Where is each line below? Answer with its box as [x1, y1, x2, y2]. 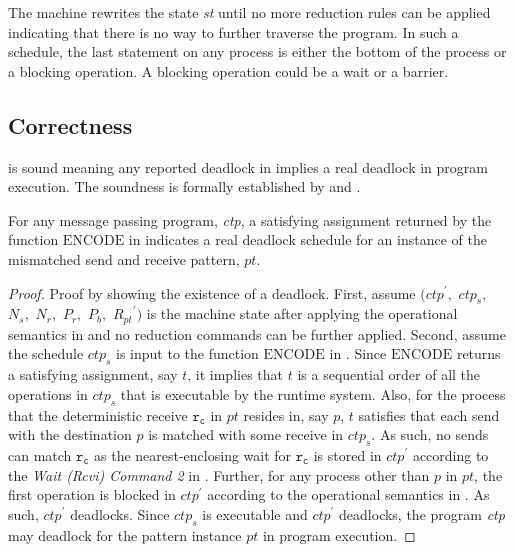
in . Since [329, 343, 387, 364]
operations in [8, 383, 88, 404]
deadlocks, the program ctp [339, 503, 505, 524]
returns [456, 343, 501, 364]
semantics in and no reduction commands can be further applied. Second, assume [8, 323, 506, 344]
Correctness [8, 109, 133, 140]
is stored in [313, 444, 382, 465]
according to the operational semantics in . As [207, 484, 490, 505]
